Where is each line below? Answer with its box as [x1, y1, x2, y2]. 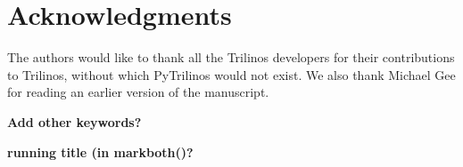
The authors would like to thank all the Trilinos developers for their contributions [7, 48, 455, 67]
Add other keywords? [7, 112, 142, 131]
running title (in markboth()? [7, 142, 194, 161]
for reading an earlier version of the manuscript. [7, 83, 269, 101]
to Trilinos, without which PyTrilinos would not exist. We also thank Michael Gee [7, 65, 456, 83]
